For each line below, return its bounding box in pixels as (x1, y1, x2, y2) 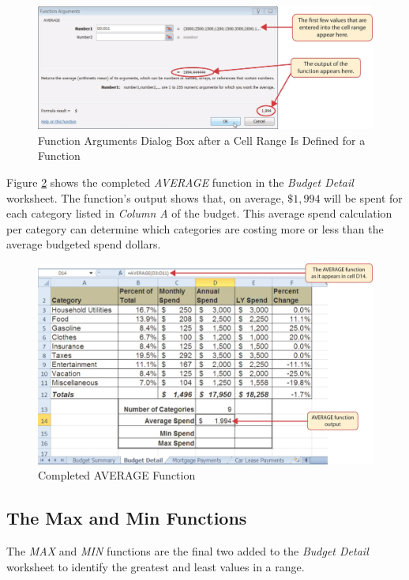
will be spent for (324, 189, 403, 206)
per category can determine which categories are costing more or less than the (6, 220, 384, 237)
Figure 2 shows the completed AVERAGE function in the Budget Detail (6, 174, 354, 191)
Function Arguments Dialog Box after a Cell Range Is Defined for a (38, 131, 366, 148)
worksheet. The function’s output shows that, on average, (6, 189, 284, 206)
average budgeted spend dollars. (6, 236, 161, 252)
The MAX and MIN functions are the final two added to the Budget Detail (6, 543, 369, 559)
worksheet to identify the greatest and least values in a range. (6, 558, 305, 574)
